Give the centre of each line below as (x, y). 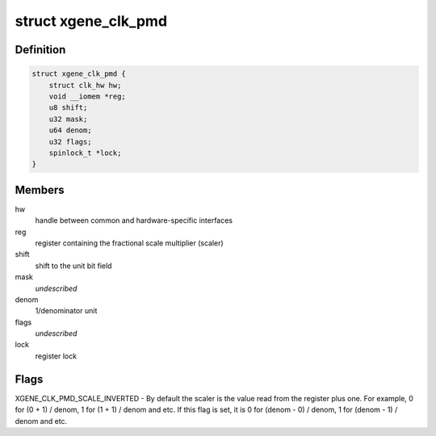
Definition (40, 50)
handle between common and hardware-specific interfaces (134, 220)
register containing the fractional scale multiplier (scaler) (129, 243)
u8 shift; (68, 108)
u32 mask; (68, 119)
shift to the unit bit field (73, 266)
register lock (56, 356)
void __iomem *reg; (88, 96)
